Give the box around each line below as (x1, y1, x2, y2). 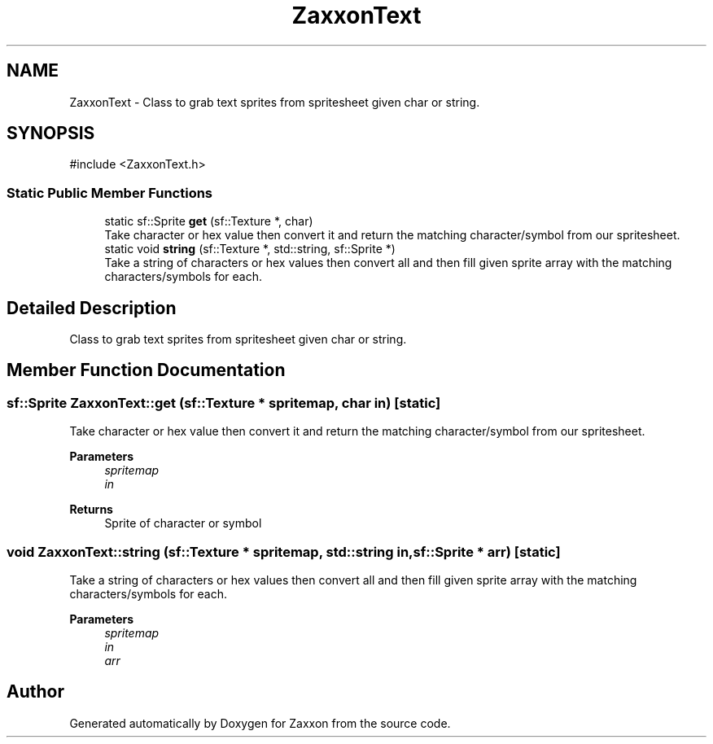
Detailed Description (7, 297, 177, 318)
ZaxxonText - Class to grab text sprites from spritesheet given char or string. (69, 94, 480, 109)
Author (7, 681, 64, 702)
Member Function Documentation (7, 360, 286, 381)
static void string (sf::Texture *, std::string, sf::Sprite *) (104, 242, 396, 256)
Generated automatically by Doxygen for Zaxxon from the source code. (69, 716, 451, 730)
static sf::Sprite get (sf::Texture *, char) (104, 214, 313, 229)
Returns (69, 502, 113, 517)
